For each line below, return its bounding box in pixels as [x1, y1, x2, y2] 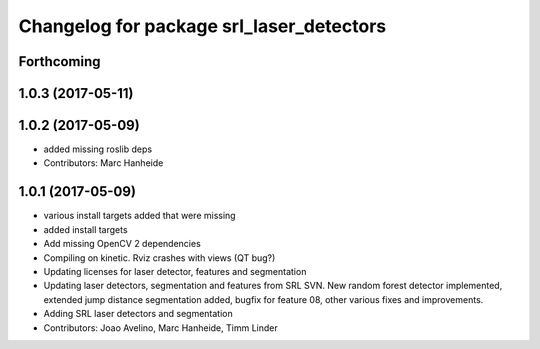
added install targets [43, 223, 129, 235]
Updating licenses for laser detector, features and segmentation [43, 265, 307, 277]
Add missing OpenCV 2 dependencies [43, 238, 202, 250]
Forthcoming [18, 53, 101, 70]
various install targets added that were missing [43, 210, 236, 222]
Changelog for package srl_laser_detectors [18, 15, 387, 37]
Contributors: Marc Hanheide [43, 157, 164, 169]
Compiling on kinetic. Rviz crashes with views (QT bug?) [43, 251, 276, 264]
